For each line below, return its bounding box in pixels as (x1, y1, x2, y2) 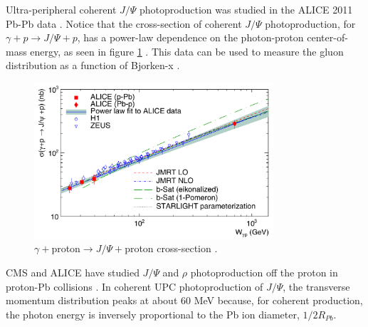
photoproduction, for (265, 16, 356, 31)
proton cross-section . (125, 241, 218, 256)
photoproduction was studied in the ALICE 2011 (140, 2, 353, 16)
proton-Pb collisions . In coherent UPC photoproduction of (6, 279, 263, 294)
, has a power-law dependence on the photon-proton (77, 30, 304, 45)
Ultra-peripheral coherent (6, 2, 117, 16)
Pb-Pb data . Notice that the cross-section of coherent (6, 16, 242, 31)
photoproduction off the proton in (190, 265, 338, 280)
